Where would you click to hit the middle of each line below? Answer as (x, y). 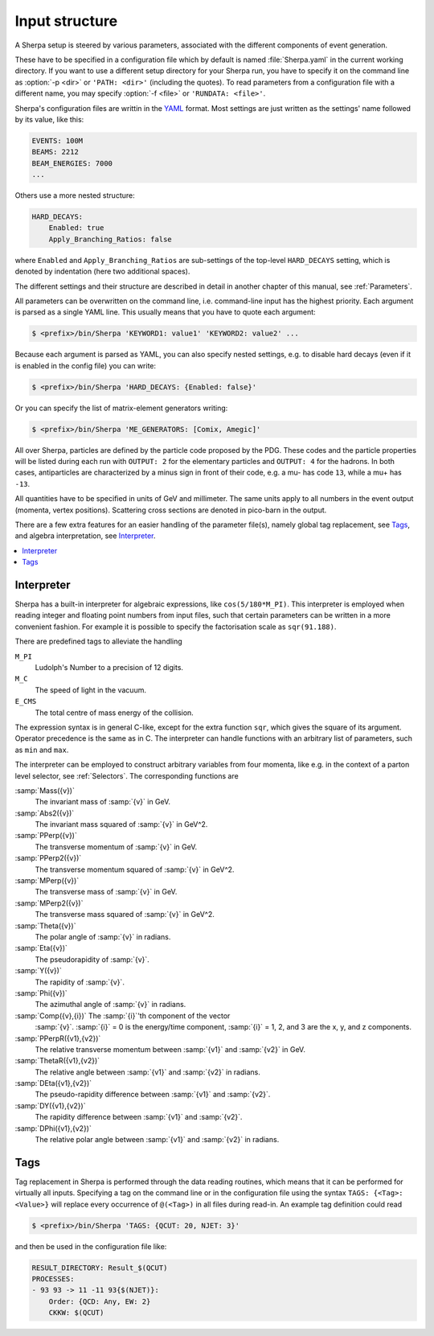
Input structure (66, 21)
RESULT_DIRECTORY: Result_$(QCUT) (100, 1268)
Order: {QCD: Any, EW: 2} (100, 1301)
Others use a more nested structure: (75, 195)
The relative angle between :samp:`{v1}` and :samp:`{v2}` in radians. (147, 1072)
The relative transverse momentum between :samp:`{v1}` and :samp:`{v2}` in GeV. (170, 1049)
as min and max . (42, 750)
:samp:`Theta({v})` (45, 926)
